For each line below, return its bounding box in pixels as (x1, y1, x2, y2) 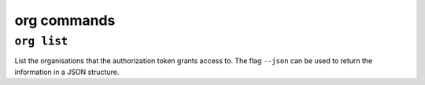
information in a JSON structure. (14, 67, 120, 76)
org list (14, 34, 68, 48)
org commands (14, 12, 116, 29)
